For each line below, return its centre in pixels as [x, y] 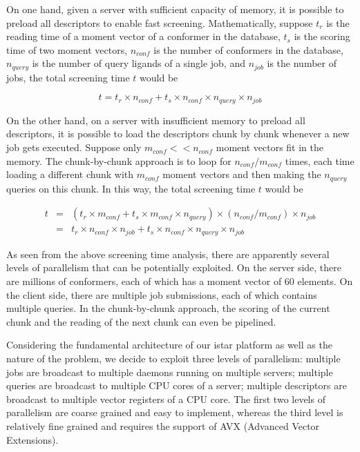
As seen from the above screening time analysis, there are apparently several [168, 254]
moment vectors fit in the [269, 147]
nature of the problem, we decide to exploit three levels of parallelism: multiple [173, 358]
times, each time [320, 160]
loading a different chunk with [70, 174]
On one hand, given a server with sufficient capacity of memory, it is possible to [175, 9]
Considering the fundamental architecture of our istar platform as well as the [169, 345]
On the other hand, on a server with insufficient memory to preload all [156, 120]
